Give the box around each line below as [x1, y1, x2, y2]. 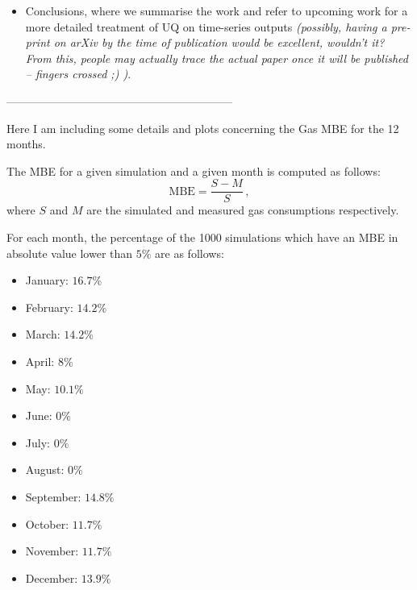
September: [25, 488, 81, 505]
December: [25, 569, 78, 586]
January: [25, 272, 69, 289]
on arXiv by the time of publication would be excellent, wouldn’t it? [53, 34, 385, 51]
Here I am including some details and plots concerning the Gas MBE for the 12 [6, 119, 399, 136]
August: [25, 461, 65, 478]
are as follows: [155, 244, 224, 261]
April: [25, 352, 55, 369]
